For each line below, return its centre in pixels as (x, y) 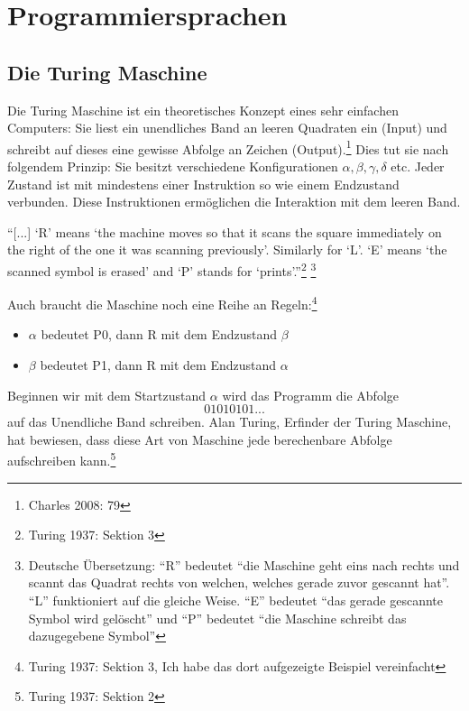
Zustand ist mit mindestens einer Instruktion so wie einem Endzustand (203, 184)
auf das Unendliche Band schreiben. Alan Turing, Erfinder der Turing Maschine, (230, 422)
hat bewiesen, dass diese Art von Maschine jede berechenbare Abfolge (200, 439)
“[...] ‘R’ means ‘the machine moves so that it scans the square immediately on (225, 231)
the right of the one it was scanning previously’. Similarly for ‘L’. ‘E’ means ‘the (227, 249)
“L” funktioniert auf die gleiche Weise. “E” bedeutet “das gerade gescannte (235, 600)
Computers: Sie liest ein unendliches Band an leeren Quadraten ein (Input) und (227, 128)
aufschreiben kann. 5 (62, 459)
